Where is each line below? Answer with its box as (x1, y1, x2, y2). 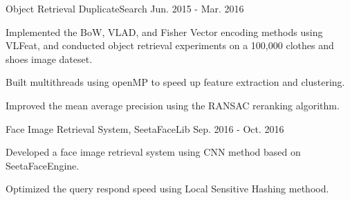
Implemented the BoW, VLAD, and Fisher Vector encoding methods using (6, 24, 323, 39)
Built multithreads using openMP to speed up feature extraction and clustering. (6, 75, 345, 89)
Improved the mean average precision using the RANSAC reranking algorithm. (6, 98, 340, 112)
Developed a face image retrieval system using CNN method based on (6, 145, 301, 159)
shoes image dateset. (6, 51, 93, 66)
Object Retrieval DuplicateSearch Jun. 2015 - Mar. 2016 (6, 1, 244, 15)
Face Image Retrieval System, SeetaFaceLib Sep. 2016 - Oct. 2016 (6, 121, 284, 136)
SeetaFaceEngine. (6, 158, 80, 172)
